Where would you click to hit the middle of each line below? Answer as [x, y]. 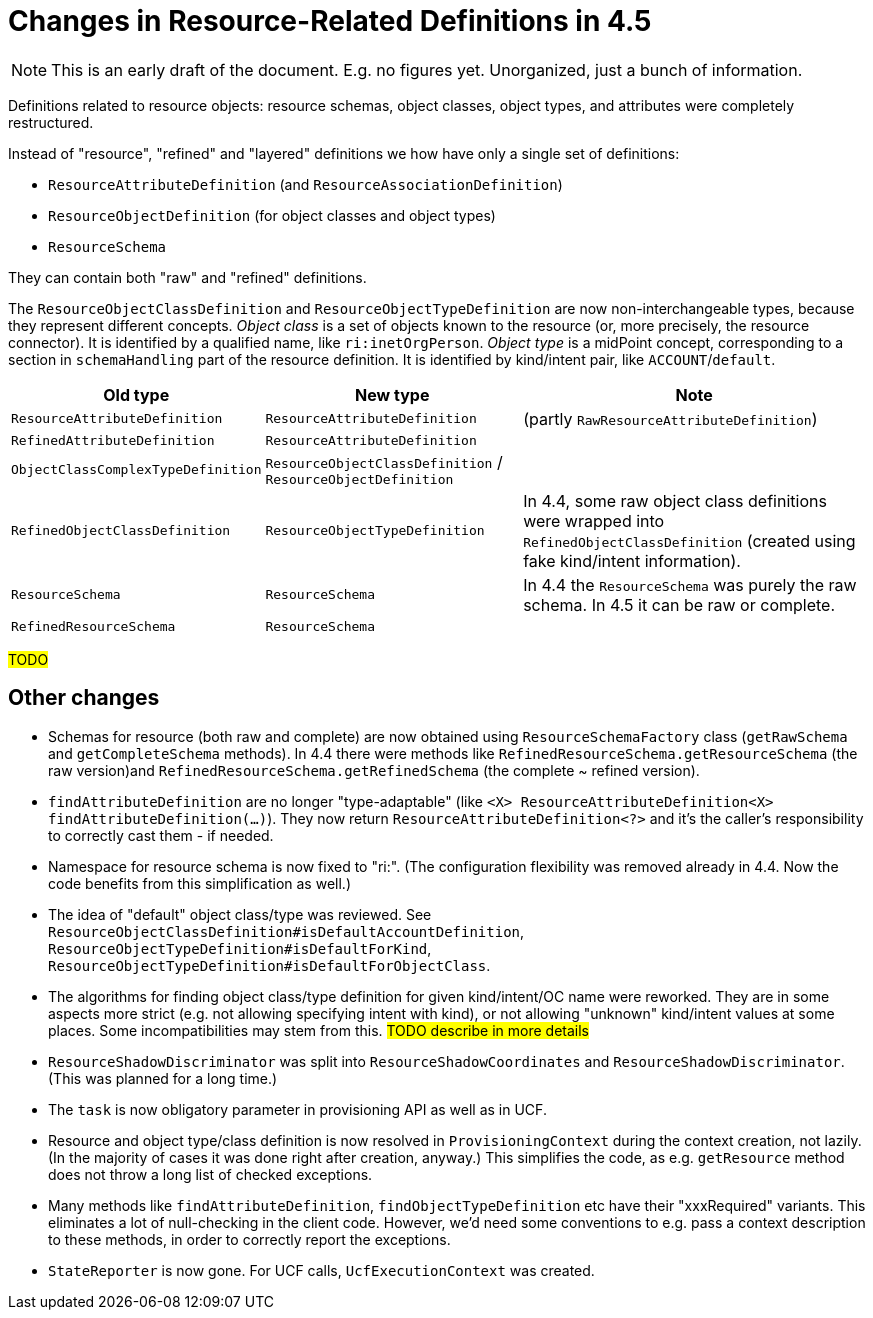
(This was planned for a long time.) [163, 1078]
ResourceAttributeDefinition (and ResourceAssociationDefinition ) [305, 184]
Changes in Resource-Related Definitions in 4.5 [330, 21]
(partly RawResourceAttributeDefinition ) [670, 418]
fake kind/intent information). [632, 560]
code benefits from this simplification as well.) [199, 883]
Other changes [84, 698]
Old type [136, 394]
